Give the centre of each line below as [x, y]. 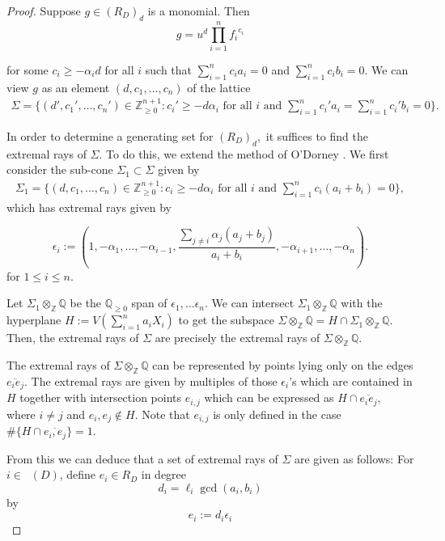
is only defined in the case [277, 414]
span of [149, 303]
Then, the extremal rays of [73, 338]
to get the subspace [226, 320]
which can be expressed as [269, 397]
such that [169, 69]
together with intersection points [101, 397]
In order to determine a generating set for [110, 135]
